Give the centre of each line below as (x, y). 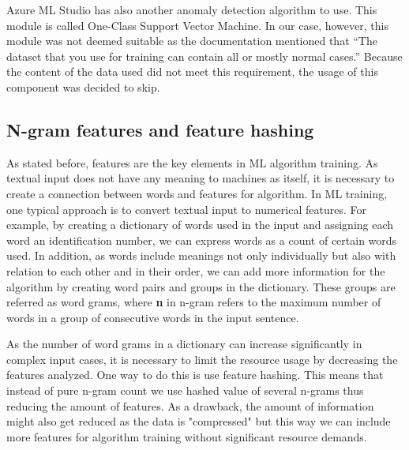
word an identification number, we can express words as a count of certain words (202, 240)
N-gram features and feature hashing (160, 129)
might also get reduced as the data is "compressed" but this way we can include (199, 421)
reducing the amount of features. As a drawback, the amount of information (190, 405)
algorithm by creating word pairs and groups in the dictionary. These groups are (201, 286)
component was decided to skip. (83, 86)
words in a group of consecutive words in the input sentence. (153, 317)
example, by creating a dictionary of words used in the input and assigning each (200, 225)
